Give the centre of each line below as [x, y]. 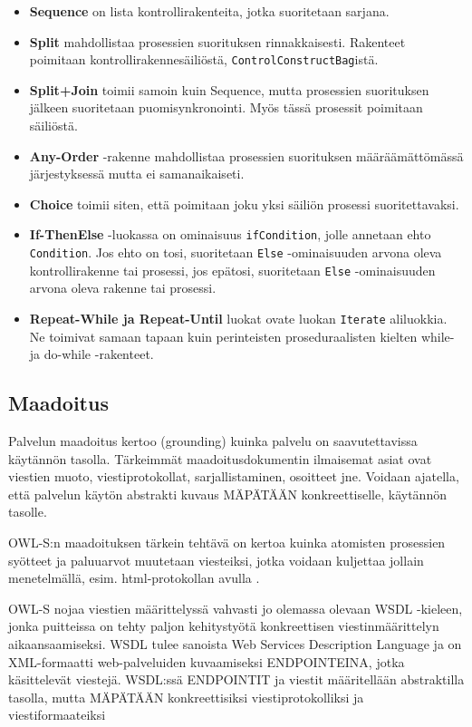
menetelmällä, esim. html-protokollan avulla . [134, 578]
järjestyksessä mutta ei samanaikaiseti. [137, 174]
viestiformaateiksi [57, 715]
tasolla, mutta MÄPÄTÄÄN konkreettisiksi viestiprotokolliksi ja [186, 697]
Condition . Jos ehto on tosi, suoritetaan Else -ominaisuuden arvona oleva [236, 252]
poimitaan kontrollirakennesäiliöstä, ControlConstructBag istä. [204, 59]
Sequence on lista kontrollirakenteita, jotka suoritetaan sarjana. [209, 11]
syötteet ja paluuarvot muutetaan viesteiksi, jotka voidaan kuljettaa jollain [216, 560]
